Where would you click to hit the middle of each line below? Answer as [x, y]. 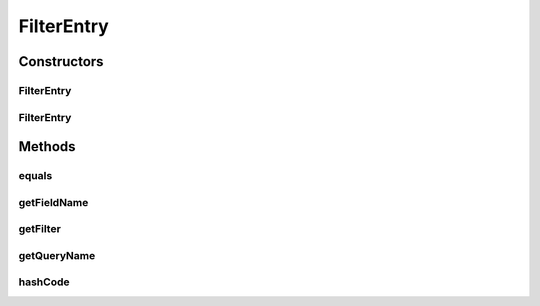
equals [35, 176]
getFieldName [53, 202]
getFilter [40, 229]
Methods [47, 146]
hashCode [44, 282]
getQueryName [57, 255]
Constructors [61, 61]
